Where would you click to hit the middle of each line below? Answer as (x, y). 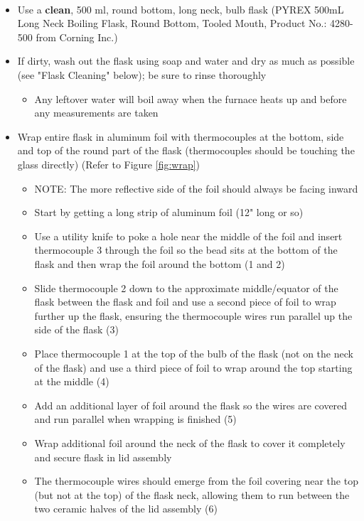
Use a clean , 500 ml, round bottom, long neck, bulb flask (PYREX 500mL (181, 9)
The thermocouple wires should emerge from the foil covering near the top (196, 481)
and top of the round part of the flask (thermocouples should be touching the (186, 150)
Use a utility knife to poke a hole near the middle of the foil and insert (188, 236)
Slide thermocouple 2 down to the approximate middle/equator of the (186, 288)
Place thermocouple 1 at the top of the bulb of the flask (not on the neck (194, 353)
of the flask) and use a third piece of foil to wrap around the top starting (193, 367)
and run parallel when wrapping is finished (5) (135, 419)
